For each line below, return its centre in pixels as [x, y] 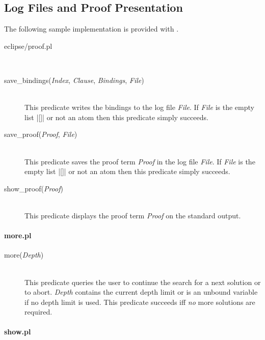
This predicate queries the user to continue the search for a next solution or [143, 282]
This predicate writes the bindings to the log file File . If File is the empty [139, 107]
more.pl [18, 235]
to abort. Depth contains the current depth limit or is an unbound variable [141, 292]
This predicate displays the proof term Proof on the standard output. [133, 215]
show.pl [18, 332]
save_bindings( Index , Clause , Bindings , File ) [74, 80]
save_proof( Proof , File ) [41, 134]
